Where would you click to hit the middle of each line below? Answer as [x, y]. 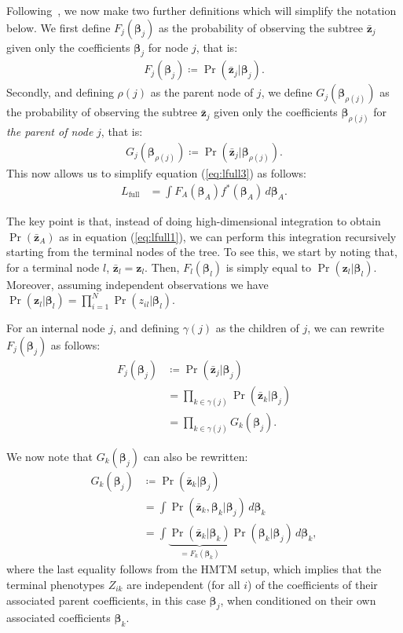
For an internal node [56, 328]
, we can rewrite [346, 328]
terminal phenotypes [55, 584]
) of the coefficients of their [313, 584]
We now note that [50, 456]
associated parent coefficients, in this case [106, 600]
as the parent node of [202, 92]
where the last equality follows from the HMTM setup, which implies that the [194, 569]
